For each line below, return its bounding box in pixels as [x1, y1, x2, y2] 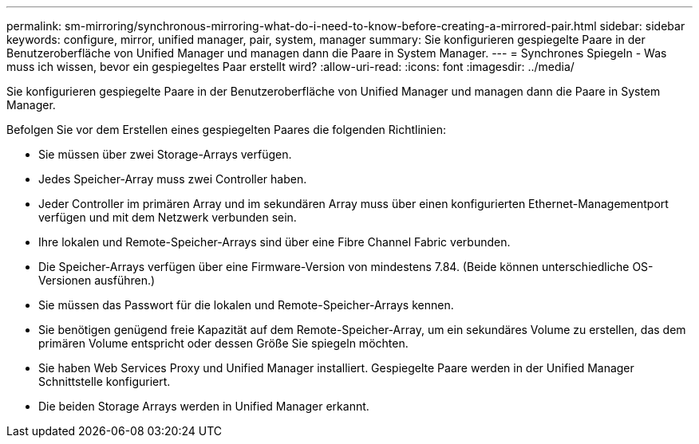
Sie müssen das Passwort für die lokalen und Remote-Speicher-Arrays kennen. [38, 298, 454, 312]
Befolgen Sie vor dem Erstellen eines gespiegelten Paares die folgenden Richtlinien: [6, 123, 446, 136]
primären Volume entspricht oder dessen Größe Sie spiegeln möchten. [38, 336, 409, 350]
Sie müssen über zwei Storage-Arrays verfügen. [38, 147, 292, 161]
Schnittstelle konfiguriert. [38, 375, 171, 388]
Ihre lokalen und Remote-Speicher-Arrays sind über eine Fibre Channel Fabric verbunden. [38, 235, 511, 249]
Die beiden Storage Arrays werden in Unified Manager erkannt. [38, 399, 369, 413]
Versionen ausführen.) [38, 273, 156, 287]
